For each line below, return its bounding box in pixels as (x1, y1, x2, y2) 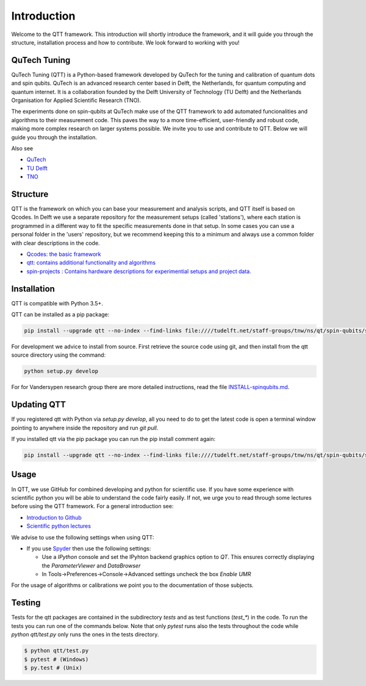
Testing (11, 597, 41, 608)
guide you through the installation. (11, 133, 98, 140)
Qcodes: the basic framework (26, 250, 101, 258)
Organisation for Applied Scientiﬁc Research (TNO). (11, 97, 142, 104)
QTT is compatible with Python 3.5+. (11, 299, 104, 307)
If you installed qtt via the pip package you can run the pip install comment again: (11, 436, 216, 443)
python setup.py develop (24, 368, 99, 375)
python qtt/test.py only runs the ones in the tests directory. (11, 631, 159, 638)
